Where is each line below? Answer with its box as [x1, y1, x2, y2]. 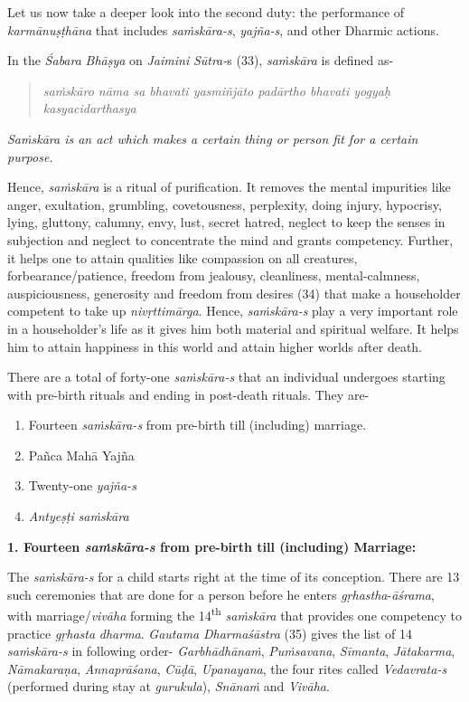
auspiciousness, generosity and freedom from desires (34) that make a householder [7, 283, 461, 302]
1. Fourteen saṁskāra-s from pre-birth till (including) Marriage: [7, 536, 417, 555]
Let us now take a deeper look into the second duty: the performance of [7, 3, 405, 21]
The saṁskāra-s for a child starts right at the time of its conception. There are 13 [7, 567, 460, 586]
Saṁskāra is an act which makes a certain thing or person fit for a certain [7, 128, 418, 147]
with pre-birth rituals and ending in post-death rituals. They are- [7, 384, 370, 403]
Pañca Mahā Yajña [28, 445, 135, 464]
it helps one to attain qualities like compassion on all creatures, [7, 248, 358, 267]
